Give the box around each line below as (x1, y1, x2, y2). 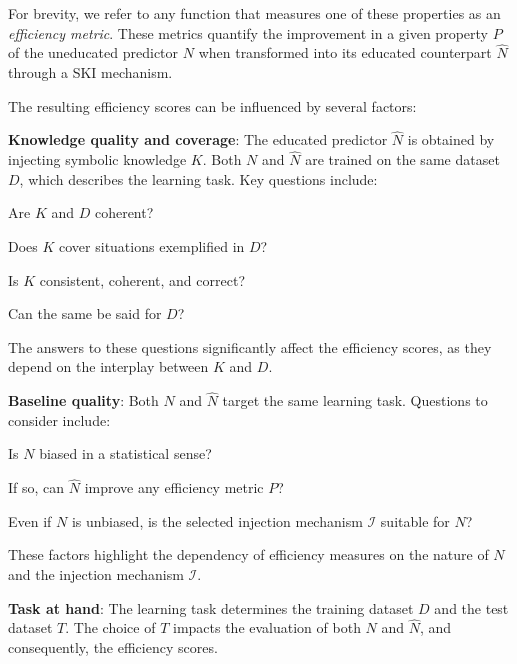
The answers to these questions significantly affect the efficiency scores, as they (8, 336, 492, 357)
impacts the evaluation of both (172, 617, 361, 638)
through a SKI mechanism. (8, 62, 173, 82)
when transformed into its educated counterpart (198, 42, 492, 63)
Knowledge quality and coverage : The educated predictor (8, 129, 388, 150)
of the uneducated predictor (8, 42, 179, 63)
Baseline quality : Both (8, 390, 159, 411)
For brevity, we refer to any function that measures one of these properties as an (8, 3, 501, 23)
